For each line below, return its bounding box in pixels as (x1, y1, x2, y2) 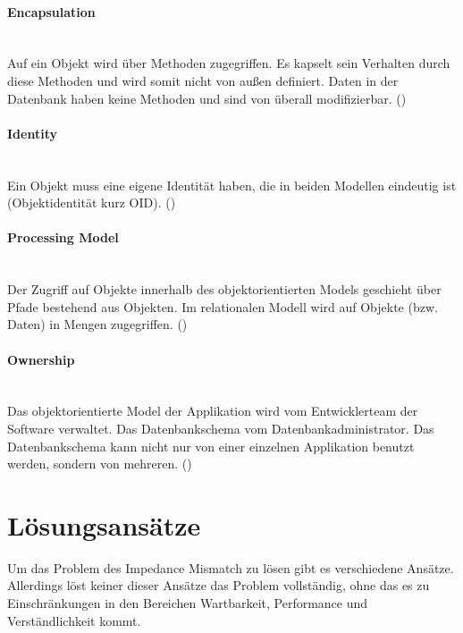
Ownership (7, 350, 75, 368)
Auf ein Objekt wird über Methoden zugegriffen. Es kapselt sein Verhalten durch (7, 54, 450, 72)
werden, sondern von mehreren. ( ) (7, 454, 192, 473)
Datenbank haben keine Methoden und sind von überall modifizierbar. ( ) (7, 89, 407, 107)
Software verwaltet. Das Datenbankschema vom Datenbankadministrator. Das (7, 418, 434, 437)
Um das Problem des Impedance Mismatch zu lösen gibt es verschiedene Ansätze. (7, 558, 454, 577)
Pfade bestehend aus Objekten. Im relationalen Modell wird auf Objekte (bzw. (7, 297, 438, 316)
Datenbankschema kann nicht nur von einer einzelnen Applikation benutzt (7, 436, 415, 455)
